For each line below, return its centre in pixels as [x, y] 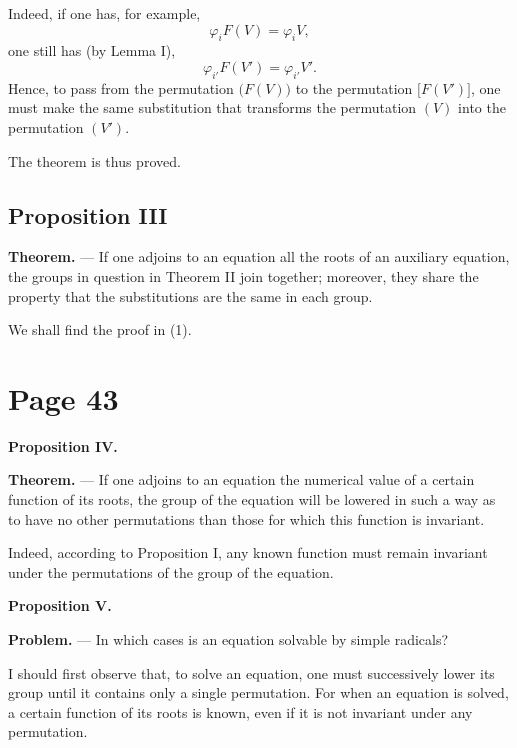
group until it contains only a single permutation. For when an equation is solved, [258, 692]
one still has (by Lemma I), [92, 50]
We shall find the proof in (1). [100, 329]
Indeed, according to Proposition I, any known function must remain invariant [248, 552]
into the [482, 107]
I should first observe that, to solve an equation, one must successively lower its [251, 672]
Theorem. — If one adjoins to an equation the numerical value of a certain [241, 479]
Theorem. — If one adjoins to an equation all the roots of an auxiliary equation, [259, 256]
